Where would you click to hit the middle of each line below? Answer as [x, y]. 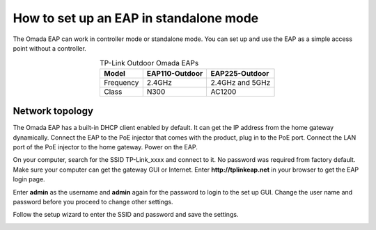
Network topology [53, 111]
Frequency [122, 82]
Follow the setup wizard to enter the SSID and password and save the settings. [126, 215]
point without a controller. [49, 48]
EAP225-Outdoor [240, 73]
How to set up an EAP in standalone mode [136, 18]
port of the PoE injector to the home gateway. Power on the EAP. [105, 147]
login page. [29, 179]
